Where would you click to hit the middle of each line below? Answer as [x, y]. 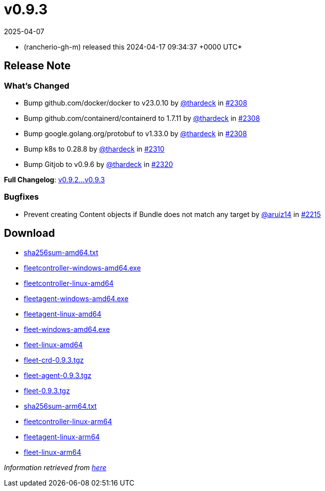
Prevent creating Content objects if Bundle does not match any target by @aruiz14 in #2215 [172, 214]
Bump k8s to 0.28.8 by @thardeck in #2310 [94, 149]
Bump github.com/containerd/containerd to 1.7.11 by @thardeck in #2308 [142, 118]
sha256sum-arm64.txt [60, 406]
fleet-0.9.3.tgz [47, 390]
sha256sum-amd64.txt [61, 252]
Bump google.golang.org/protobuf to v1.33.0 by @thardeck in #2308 [136, 133]
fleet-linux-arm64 [53, 452]
